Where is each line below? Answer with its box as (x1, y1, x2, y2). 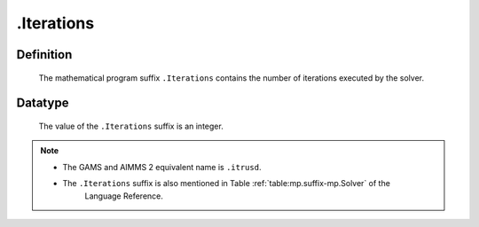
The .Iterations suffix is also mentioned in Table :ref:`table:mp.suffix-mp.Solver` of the (62, 178, 390, 189)
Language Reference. (84, 191, 164, 201)
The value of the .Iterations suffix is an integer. (38, 121, 224, 131)
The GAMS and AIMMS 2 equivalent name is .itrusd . (62, 161, 262, 172)
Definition (16, 47, 73, 62)
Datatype (16, 96, 69, 111)
